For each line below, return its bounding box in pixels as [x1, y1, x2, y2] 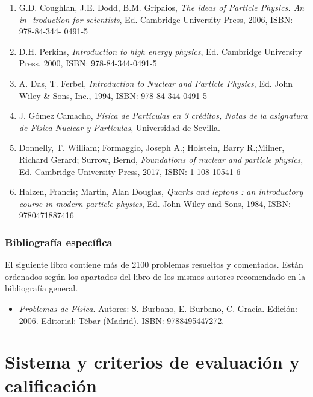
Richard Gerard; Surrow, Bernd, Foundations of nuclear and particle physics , [19, 153, 303, 165]
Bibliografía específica [5, 234, 113, 249]
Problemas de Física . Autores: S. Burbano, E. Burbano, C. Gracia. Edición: [19, 302, 297, 314]
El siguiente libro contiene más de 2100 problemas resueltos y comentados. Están [5, 258, 303, 271]
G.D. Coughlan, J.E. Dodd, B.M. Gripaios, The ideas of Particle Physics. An [19, 1, 305, 13]
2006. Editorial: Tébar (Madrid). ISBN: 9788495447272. [19, 314, 225, 326]
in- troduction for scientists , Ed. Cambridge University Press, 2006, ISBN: [19, 13, 293, 25]
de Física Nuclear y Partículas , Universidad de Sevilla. [19, 121, 220, 133]
